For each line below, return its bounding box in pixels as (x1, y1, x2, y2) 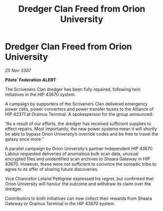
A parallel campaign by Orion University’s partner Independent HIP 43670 (5, 145, 153, 151)
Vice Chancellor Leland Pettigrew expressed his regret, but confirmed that (5, 176, 154, 181)
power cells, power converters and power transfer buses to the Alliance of (5, 106, 154, 112)
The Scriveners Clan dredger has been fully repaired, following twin (5, 86, 141, 92)
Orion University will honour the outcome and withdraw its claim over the (5, 181, 151, 187)
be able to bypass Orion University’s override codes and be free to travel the (5, 131, 158, 137)
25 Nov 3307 (5, 67, 32, 73)
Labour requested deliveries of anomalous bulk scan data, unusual (5, 151, 139, 157)
